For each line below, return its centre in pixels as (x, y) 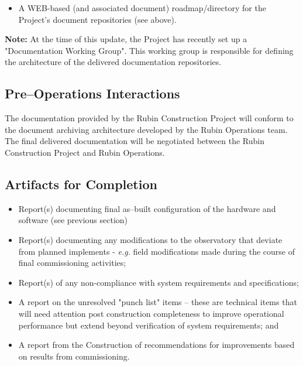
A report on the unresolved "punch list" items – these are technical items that (158, 302)
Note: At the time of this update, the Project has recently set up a (126, 39)
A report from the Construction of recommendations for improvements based (156, 345)
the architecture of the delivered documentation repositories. (113, 62)
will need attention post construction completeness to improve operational (151, 313)
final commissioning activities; (72, 263)
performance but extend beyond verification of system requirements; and (149, 325)
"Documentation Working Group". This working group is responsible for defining (149, 50)
